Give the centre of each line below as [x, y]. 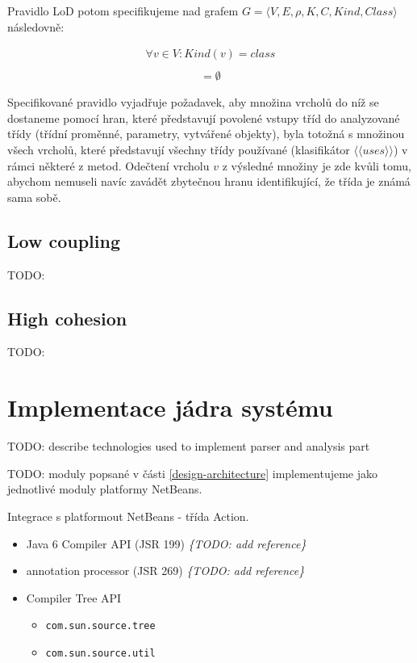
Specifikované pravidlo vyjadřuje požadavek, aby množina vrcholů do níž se [193, 102]
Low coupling [64, 240]
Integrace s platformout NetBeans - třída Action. [128, 516]
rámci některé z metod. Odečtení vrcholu [108, 165]
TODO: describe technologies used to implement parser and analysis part [189, 446]
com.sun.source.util [100, 653]
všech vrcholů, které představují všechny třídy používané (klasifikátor [179, 150]
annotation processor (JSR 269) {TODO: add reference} [165, 571]
